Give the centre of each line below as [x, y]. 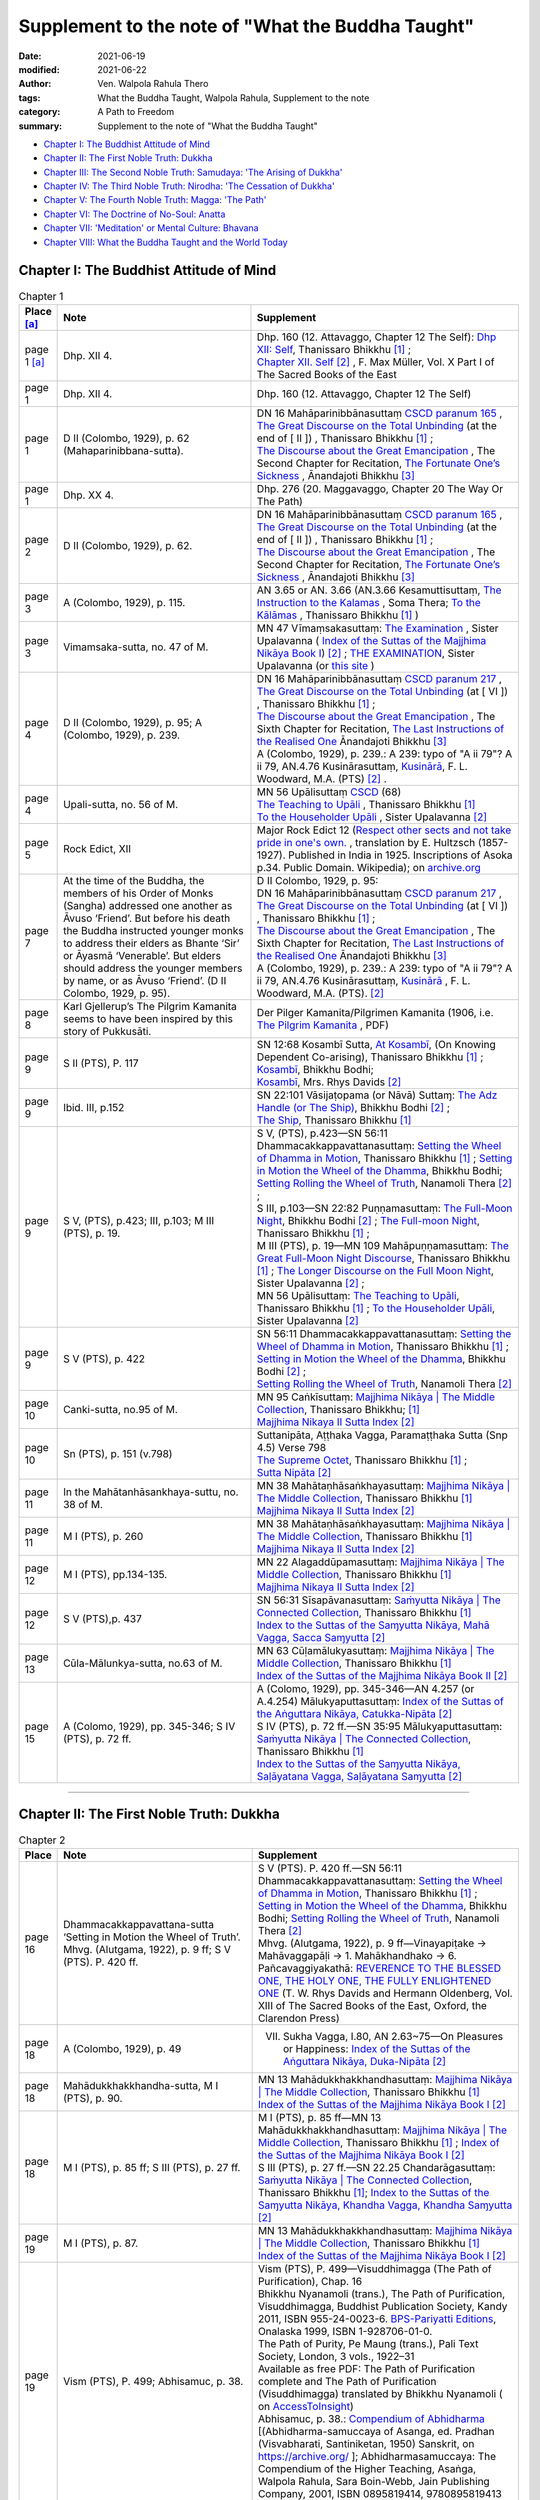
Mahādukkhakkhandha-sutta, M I [141, 2085]
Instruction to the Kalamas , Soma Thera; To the [369, 602]
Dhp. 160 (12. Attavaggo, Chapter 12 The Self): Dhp [376, 337]
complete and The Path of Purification [347, 2381]
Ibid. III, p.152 [94, 1107]
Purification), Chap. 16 [310, 2281]
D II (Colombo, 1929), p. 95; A [133, 722]
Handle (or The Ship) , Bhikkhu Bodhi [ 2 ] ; [353, 1107]
